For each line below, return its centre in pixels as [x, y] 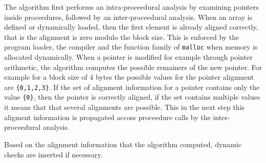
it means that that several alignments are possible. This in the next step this [125, 107]
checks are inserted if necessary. [53, 154]
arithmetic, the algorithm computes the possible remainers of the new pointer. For [133, 67]
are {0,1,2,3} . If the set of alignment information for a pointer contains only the [132, 87]
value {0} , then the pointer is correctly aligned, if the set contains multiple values [132, 97]
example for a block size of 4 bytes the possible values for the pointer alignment [129, 77]
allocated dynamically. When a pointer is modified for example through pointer [128, 57]
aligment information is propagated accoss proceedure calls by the [107, 117]
